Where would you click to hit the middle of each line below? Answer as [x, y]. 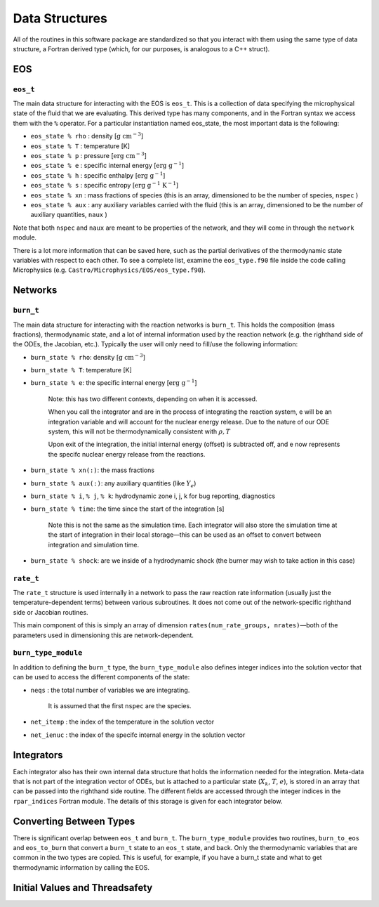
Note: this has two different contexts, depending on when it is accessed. [153, 399]
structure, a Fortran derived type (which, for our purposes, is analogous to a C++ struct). [141, 48]
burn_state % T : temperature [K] [81, 370]
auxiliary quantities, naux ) [69, 215]
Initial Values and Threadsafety [83, 888]
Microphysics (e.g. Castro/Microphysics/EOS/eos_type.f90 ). [109, 270]
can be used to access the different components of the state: [101, 677]
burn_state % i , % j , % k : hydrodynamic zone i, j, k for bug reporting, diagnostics [153, 496]
